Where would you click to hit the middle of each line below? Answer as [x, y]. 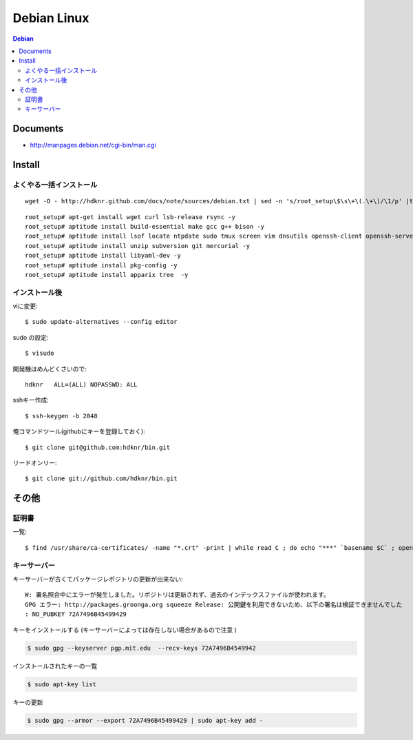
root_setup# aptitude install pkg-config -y [102, 265]
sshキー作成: [31, 400]
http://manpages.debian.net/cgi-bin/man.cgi [93, 145]
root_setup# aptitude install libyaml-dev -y [103, 256]
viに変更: [25, 306]
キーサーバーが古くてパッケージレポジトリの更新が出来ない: [98, 579]
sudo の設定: [31, 337]
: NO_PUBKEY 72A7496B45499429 [76, 614]
